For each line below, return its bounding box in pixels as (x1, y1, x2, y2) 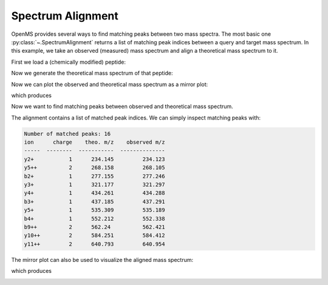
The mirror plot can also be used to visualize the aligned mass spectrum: (11, 256, 194, 263)
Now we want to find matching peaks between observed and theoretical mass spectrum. (11, 103, 233, 110)
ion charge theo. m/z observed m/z (24, 139, 165, 146)
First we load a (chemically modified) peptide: (11, 58, 126, 65)
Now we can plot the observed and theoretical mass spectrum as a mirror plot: (11, 81, 208, 88)
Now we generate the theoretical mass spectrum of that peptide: (11, 70, 173, 77)
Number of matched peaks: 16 (24, 130, 111, 137)
